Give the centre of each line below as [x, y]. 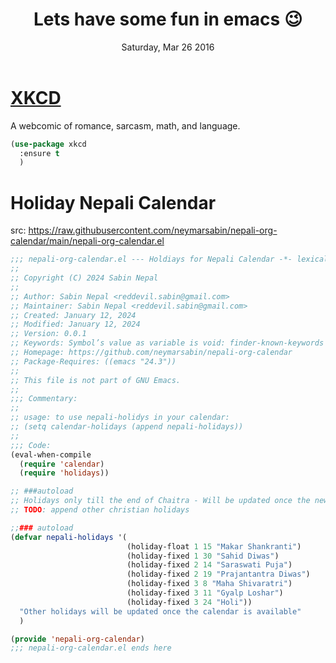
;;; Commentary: [44, 399]
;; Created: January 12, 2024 [73, 315]
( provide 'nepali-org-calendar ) [77, 639]
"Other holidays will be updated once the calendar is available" [160, 611]
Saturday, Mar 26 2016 [168, 47]
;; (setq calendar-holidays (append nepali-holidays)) [127, 427]
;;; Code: [31, 445]
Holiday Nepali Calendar [113, 202]
